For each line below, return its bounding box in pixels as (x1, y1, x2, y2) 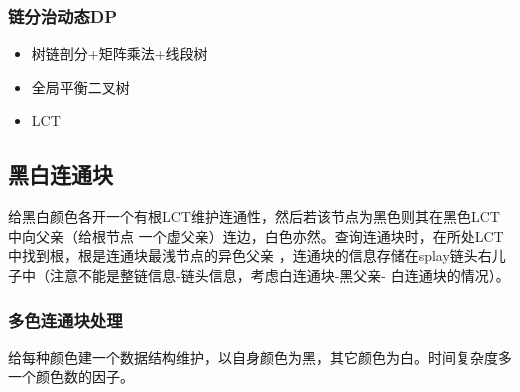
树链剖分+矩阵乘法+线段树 (31, 43, 208, 64)
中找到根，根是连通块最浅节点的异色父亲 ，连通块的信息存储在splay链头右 (8, 245, 492, 266)
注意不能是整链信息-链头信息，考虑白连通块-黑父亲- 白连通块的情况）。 (49, 264, 510, 285)
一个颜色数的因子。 (8, 366, 134, 387)
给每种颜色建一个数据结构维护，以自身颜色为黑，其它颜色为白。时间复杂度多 (8, 346, 512, 367)
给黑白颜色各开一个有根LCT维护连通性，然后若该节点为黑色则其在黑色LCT (8, 206, 500, 227)
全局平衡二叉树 (31, 76, 130, 97)
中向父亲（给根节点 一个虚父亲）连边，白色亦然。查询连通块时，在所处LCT (8, 225, 504, 246)
